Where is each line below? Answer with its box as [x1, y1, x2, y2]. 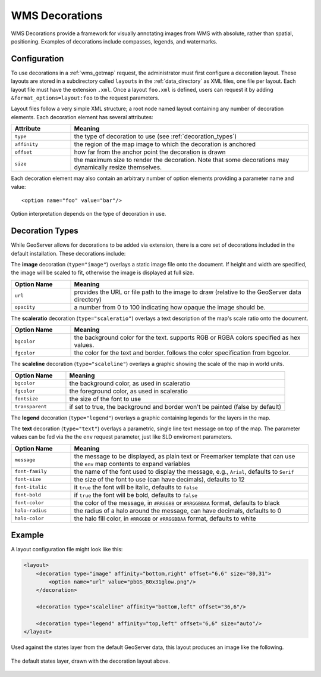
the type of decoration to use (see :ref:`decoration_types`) [74, 132, 237, 141]
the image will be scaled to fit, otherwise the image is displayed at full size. [11, 269, 194, 277]
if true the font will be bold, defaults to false [74, 490, 198, 499]
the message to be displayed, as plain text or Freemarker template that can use [74, 452, 295, 460]
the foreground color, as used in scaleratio [69, 387, 188, 395]
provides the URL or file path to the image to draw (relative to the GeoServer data [74, 288, 301, 296]
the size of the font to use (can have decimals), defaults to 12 [74, 475, 245, 483]
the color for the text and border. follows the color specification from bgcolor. [74, 349, 291, 357]
